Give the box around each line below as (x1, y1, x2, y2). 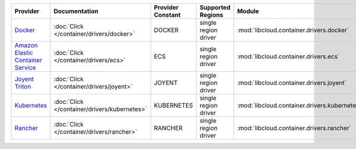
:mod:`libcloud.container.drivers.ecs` (237, 52, 340, 61)
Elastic (14, 49, 33, 56)
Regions (199, 11, 224, 19)
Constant (154, 11, 181, 19)
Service (14, 64, 36, 71)
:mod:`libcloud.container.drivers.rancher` (237, 124, 351, 132)
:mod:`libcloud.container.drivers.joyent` (237, 79, 347, 87)
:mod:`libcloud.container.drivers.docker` (237, 26, 349, 34)
